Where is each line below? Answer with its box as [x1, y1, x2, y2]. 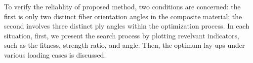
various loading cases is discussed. [4, 49, 106, 60]
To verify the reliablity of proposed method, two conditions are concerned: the [4, 1, 241, 11]
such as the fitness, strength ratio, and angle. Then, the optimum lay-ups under [4, 40, 245, 50]
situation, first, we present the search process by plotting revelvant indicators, [4, 30, 239, 40]
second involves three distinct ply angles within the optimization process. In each [4, 21, 250, 31]
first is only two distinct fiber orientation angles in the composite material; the [4, 11, 242, 21]
